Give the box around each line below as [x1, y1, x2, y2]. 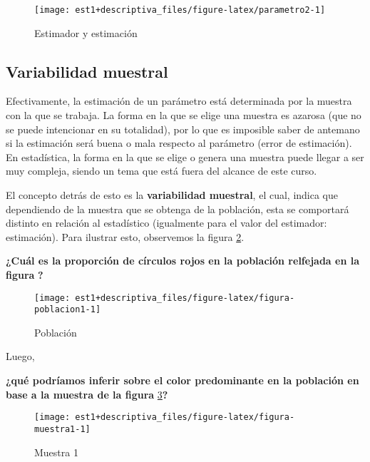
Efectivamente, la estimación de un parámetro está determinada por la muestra [6, 93, 352, 108]
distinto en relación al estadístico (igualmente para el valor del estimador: [6, 215, 327, 230]
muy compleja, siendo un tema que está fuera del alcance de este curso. [6, 163, 317, 178]
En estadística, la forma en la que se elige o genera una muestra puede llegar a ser [6, 149, 364, 164]
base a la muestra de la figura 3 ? [6, 386, 168, 401]
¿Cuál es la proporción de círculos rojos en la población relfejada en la [6, 253, 359, 268]
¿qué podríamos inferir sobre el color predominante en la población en [6, 373, 359, 388]
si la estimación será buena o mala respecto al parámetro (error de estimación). [6, 135, 352, 150]
